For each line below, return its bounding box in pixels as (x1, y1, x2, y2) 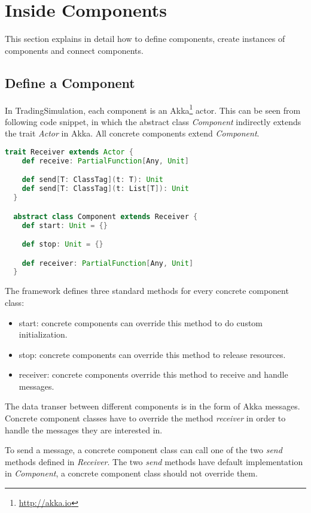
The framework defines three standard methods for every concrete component (5, 284, 289, 297)
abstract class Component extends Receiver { (13, 212, 198, 221)
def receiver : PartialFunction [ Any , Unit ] (22, 259, 194, 268)
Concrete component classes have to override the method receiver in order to (5, 412, 286, 424)
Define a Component (5, 73, 135, 92)
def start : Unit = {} (22, 221, 108, 230)
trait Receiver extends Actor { (5, 147, 133, 156)
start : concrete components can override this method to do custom (19, 316, 263, 329)
